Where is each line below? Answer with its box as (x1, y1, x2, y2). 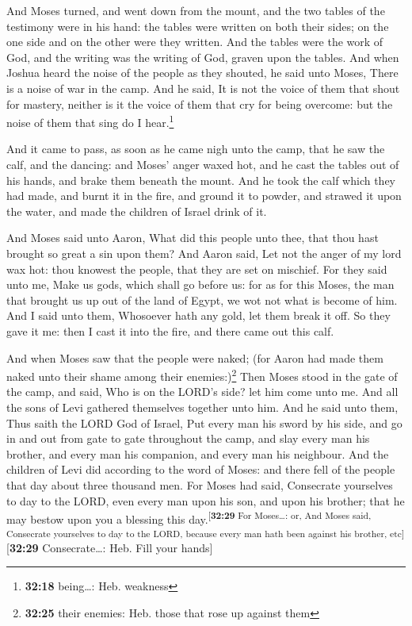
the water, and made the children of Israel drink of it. (6, 202, 267, 219)
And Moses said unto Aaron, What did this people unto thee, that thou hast (6, 229, 379, 246)
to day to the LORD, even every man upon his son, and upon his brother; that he (6, 492, 405, 509)
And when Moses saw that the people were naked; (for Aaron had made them (6, 349, 383, 366)
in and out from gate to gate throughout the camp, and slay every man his (6, 430, 370, 447)
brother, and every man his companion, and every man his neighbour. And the (6, 445, 389, 462)
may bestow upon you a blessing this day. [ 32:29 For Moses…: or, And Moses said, (6, 509, 372, 527)
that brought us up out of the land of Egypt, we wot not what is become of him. (6, 291, 398, 308)
